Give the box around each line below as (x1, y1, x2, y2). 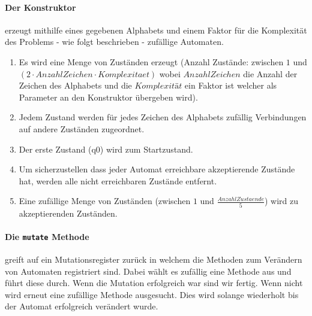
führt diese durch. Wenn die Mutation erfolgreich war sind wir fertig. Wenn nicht (5, 276, 303, 289)
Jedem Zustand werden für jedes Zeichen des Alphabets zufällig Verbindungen (19, 111, 307, 123)
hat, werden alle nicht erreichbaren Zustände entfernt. (19, 174, 217, 187)
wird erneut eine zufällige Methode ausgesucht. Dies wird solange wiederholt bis (5, 288, 299, 300)
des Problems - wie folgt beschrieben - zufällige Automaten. (5, 35, 224, 48)
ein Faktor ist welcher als (184, 79, 277, 92)
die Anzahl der (243, 67, 298, 80)
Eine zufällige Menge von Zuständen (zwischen (19, 195, 191, 207)
